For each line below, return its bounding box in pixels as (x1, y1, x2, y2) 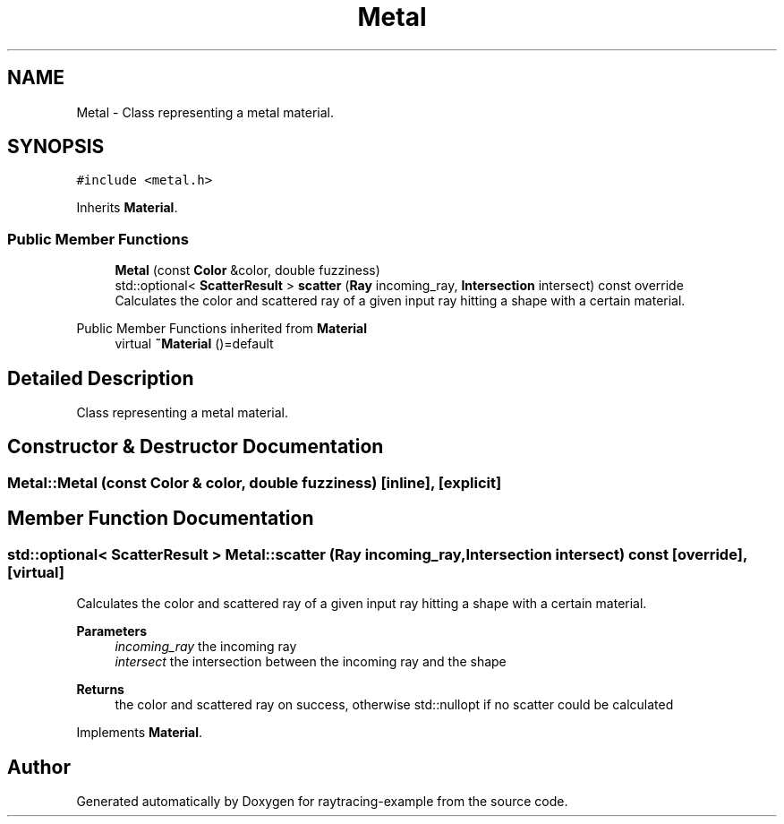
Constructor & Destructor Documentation (7, 435, 384, 459)
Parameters (76, 623, 148, 639)
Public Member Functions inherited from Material (76, 321, 368, 337)
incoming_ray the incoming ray (115, 639, 297, 655)
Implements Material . (76, 725, 203, 741)
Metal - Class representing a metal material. (76, 104, 335, 120)
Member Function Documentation (7, 507, 314, 530)
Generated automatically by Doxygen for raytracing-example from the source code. (76, 793, 568, 809)
